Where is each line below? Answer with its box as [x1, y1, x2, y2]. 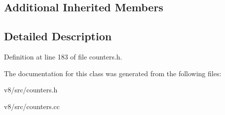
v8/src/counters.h [4, 85, 58, 95]
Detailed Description [4, 29, 112, 44]
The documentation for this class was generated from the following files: [4, 68, 222, 78]
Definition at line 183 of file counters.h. [4, 51, 122, 61]
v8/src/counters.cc [4, 101, 60, 111]
